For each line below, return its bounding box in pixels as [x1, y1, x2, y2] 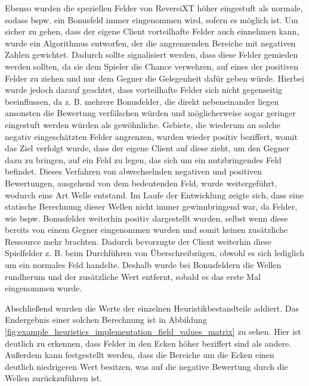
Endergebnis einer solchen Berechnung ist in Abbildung [5, 313, 207, 326]
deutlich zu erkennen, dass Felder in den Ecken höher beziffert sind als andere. [5, 337, 292, 349]
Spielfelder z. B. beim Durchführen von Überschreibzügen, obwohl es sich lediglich [5, 247, 305, 259]
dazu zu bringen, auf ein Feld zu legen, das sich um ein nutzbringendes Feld [5, 153, 282, 166]
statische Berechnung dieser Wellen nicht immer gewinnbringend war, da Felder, [5, 200, 298, 213]
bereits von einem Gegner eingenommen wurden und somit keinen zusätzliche [5, 223, 288, 236]
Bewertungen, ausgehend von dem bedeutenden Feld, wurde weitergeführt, [5, 176, 277, 189]
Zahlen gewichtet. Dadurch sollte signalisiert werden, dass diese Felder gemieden [5, 48, 298, 61]
